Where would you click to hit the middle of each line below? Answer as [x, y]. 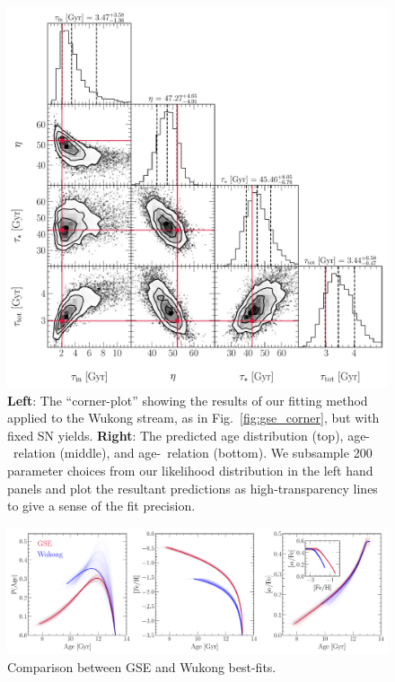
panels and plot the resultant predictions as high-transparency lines [193, 488]
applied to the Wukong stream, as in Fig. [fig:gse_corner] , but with [193, 418]
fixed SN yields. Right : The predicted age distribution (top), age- [189, 435]
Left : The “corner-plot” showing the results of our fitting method [188, 400]
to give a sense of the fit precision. [101, 506]
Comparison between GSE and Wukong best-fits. [142, 666]
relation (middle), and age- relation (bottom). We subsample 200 [193, 453]
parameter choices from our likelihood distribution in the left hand [190, 470]
